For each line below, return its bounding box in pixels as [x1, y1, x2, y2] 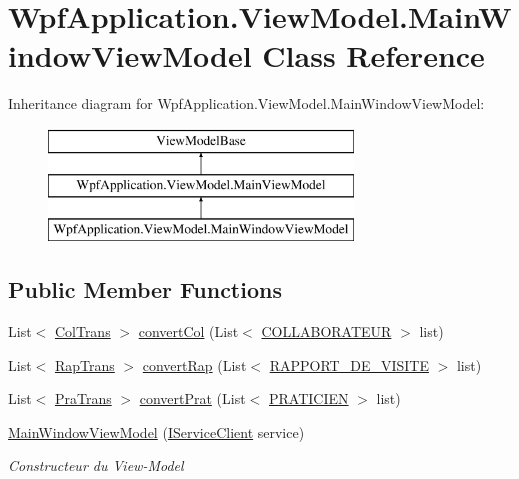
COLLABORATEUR [261, 321, 392, 342]
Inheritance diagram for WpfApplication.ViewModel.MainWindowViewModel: [8, 93, 485, 114]
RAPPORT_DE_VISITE [269, 354, 429, 375]
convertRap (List [142, 354, 247, 375]
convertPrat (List [139, 388, 246, 409]
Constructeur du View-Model [8, 455, 184, 476]
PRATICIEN [268, 388, 349, 409]
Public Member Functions [8, 274, 282, 305]
